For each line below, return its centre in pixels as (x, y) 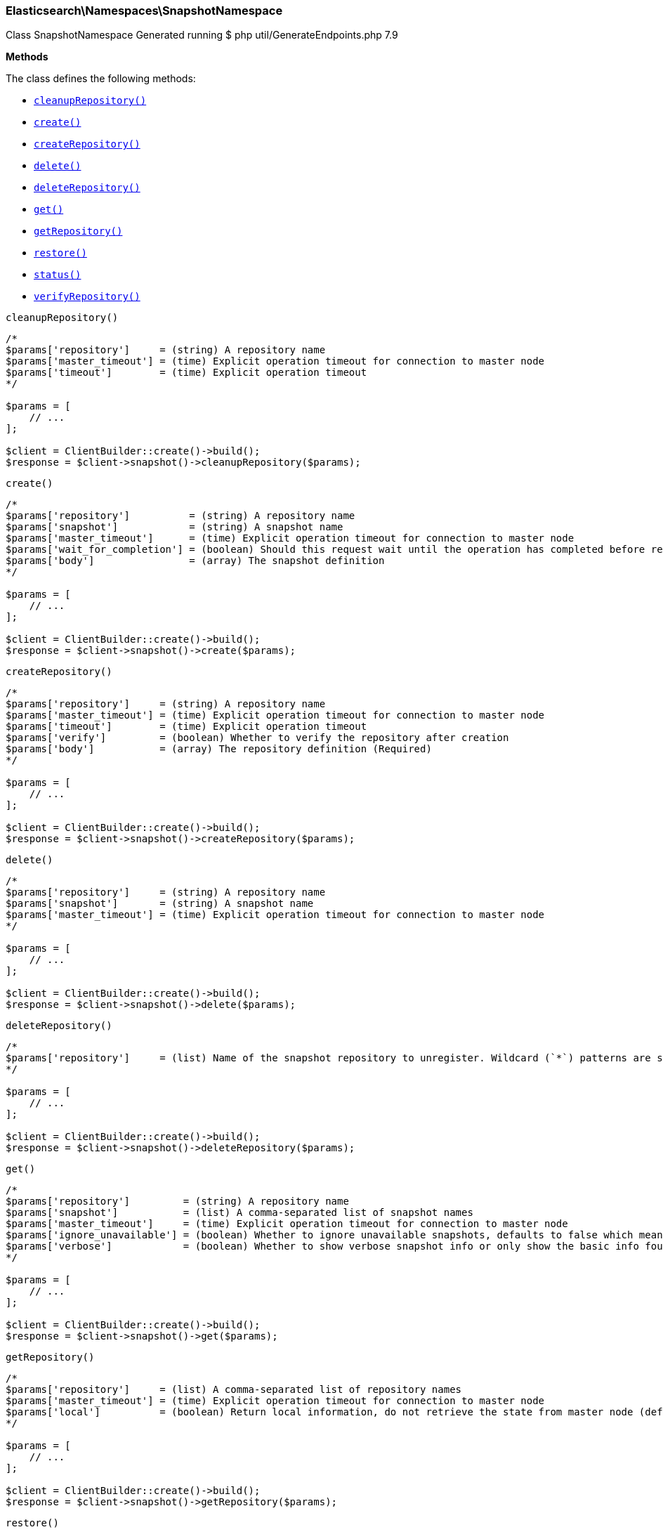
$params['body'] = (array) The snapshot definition (195, 561)
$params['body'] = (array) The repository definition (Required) (219, 749)
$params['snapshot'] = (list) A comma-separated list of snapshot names (239, 1213)
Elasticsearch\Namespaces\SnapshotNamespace (144, 11)
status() (58, 275)
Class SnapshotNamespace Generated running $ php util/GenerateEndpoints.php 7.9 (202, 35)
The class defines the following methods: (101, 79)
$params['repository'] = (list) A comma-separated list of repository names (234, 1390)
